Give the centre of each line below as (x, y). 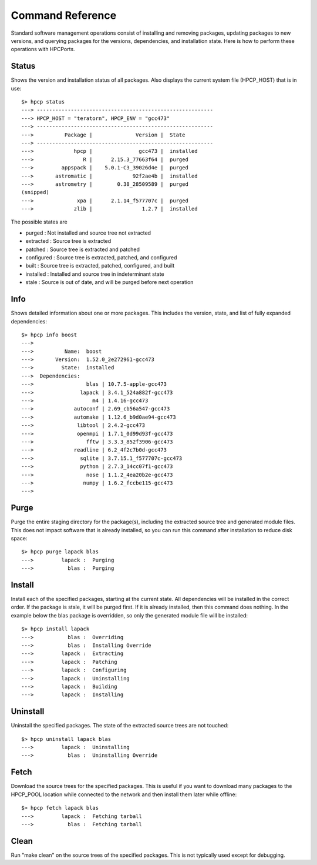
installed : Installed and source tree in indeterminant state (95, 274)
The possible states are (39, 222)
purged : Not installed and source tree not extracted (88, 233)
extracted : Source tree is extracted (68, 241)
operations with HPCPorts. (43, 49)
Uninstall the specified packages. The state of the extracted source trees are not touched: (120, 726)
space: (19, 539)
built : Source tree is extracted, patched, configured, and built (100, 266)
